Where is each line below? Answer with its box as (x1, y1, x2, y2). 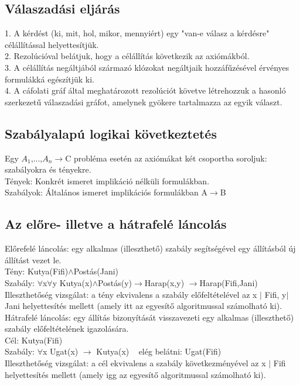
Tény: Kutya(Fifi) (5, 265, 69, 277)
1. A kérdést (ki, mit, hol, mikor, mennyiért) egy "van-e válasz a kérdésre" (5, 27, 270, 39)
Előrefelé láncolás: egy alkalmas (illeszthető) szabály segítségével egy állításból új (5, 242, 296, 255)
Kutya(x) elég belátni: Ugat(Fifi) (96, 345, 221, 357)
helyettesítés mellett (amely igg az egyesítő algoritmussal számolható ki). (5, 368, 266, 380)
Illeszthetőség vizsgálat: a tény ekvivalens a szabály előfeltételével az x (5, 288, 257, 300)
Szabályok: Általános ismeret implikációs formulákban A (5, 186, 208, 198)
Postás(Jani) (73, 265, 119, 277)
